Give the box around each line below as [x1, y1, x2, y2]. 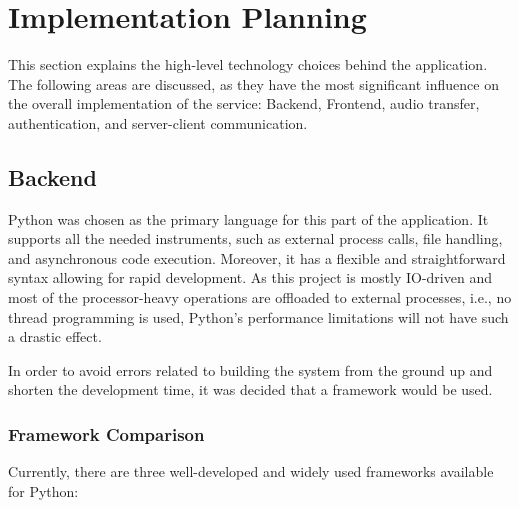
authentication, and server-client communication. [8, 112, 308, 133]
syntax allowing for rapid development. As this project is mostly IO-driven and [8, 267, 492, 288]
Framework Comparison [8, 421, 205, 446]
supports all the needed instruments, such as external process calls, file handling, [8, 228, 503, 249]
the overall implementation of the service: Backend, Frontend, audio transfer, [8, 93, 480, 114]
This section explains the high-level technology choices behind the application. [8, 54, 488, 75]
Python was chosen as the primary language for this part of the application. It [8, 208, 489, 229]
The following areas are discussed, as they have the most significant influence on [8, 73, 499, 94]
